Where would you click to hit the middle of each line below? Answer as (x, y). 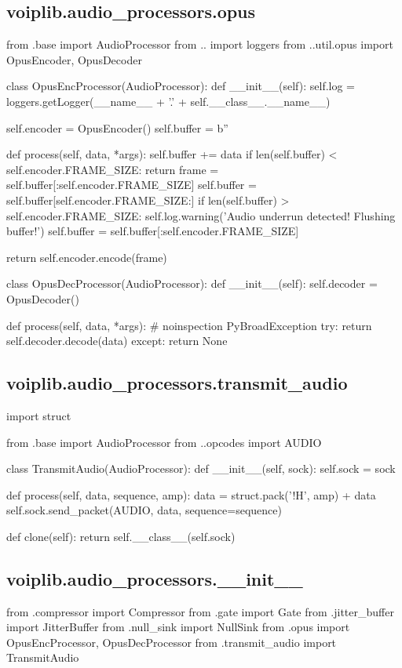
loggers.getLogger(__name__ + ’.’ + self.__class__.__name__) (168, 101)
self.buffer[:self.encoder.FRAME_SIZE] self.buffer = (132, 185)
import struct (39, 415)
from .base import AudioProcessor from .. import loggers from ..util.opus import (200, 44)
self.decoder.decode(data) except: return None (117, 341)
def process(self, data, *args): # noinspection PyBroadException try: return (189, 325)
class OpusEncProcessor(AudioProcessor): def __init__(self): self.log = (181, 86)
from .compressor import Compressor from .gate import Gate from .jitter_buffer (200, 611)
